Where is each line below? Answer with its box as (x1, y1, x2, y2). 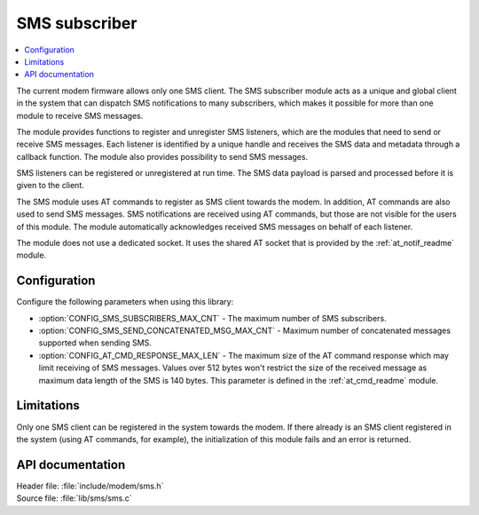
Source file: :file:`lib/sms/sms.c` (16, 493, 132, 503)
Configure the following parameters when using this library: (16, 297, 234, 307)
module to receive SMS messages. (16, 110, 144, 121)
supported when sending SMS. (38, 337, 153, 348)
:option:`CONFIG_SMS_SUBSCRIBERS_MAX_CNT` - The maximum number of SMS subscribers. (38, 313, 387, 323)
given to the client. (16, 180, 84, 191)
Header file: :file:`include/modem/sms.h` (16, 480, 164, 491)
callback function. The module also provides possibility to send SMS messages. (16, 151, 309, 162)
